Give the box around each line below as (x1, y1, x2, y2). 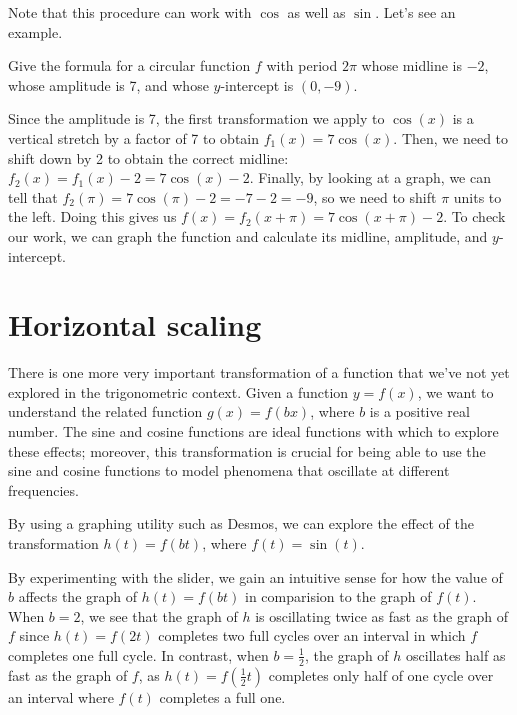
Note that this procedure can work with (8, 2, 252, 22)
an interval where (8, 686, 114, 707)
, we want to (417, 381, 494, 402)
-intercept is (220, 74, 294, 95)
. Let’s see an (375, 2, 456, 22)
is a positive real (369, 401, 470, 422)
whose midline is (361, 55, 463, 76)
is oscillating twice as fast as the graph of (255, 605, 508, 626)
